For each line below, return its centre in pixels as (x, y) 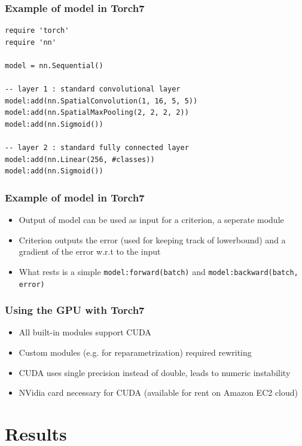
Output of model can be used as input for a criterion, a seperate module (151, 220)
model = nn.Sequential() (54, 66)
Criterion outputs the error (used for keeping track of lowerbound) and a (152, 239)
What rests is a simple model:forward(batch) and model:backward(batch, (158, 271)
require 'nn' (30, 42)
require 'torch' (37, 31)
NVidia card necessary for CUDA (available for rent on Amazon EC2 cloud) (158, 392)
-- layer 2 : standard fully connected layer (97, 148)
